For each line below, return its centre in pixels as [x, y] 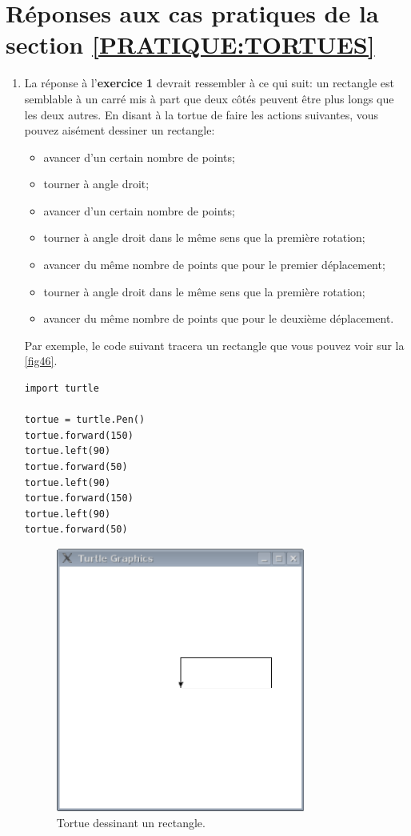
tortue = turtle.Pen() [85, 420]
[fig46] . [41, 361]
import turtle [62, 389]
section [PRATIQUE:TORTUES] [190, 44]
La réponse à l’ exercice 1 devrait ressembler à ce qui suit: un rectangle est [209, 83]
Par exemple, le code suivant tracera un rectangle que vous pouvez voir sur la [214, 345]
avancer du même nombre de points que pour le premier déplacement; [214, 265]
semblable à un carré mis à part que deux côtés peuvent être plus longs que [209, 98]
